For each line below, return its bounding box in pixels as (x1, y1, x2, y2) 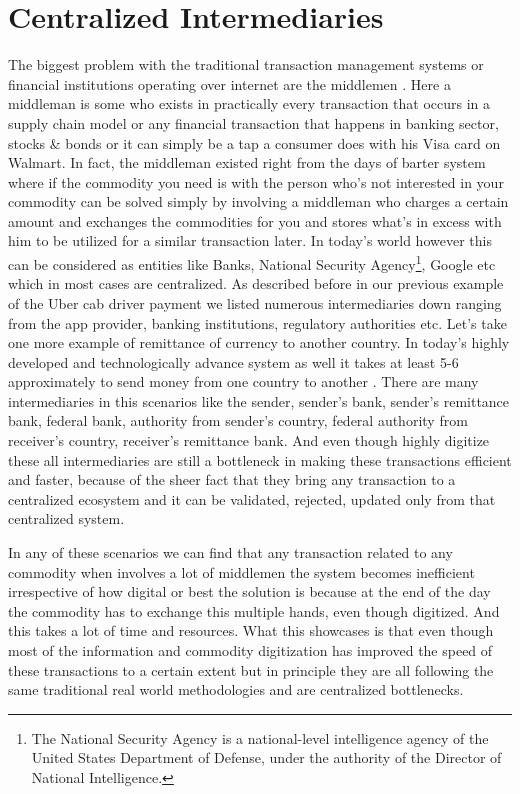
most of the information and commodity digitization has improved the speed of (8, 640, 493, 660)
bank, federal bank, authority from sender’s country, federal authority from (8, 410, 468, 431)
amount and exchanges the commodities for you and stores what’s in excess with (8, 210, 502, 231)
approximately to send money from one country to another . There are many (8, 371, 479, 392)
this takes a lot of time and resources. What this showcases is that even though (8, 620, 494, 641)
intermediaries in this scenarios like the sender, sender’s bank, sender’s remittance (8, 390, 510, 411)
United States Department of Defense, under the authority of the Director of (31, 747, 502, 768)
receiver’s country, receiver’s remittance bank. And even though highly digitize (8, 430, 490, 451)
